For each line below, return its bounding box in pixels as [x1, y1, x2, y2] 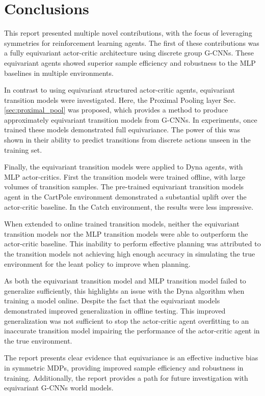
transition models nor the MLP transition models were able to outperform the [4, 228, 248, 239]
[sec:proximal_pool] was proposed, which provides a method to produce [4, 104, 228, 115]
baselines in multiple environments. [4, 67, 114, 78]
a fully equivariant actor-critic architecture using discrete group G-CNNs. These [4, 47, 254, 58]
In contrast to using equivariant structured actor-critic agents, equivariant [4, 84, 235, 95]
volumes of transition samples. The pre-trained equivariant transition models [4, 181, 244, 192]
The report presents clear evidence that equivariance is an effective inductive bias [4, 352, 258, 363]
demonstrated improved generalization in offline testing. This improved [4, 305, 226, 316]
